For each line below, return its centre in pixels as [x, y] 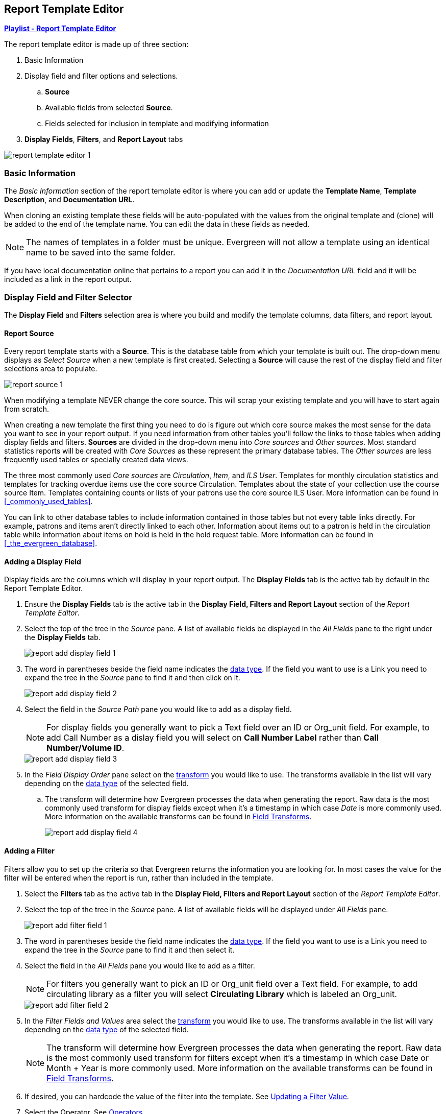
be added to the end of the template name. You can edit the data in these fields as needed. [157, 224]
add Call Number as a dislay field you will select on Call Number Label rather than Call [213, 738]
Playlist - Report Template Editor [60, 29]
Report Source [29, 333]
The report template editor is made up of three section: [96, 44]
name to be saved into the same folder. [101, 253]
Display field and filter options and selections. [101, 76]
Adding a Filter [29, 850]
